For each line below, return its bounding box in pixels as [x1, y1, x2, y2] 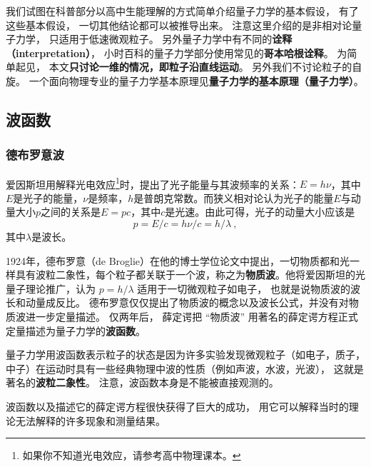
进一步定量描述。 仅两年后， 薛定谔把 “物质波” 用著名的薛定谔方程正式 [25, 308, 358, 323]
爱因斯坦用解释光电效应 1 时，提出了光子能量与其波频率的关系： [6, 174, 300, 191]
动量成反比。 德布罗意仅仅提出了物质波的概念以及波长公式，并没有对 [25, 295, 349, 310]
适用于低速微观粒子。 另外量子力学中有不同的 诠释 [59, 31, 293, 46]
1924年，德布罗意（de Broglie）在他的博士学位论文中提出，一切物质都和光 [6, 253, 350, 268]
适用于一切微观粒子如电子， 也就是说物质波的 [137, 281, 350, 296]
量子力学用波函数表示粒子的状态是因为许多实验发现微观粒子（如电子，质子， [6, 347, 365, 362]
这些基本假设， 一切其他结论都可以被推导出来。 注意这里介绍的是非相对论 [6, 17, 352, 32]
